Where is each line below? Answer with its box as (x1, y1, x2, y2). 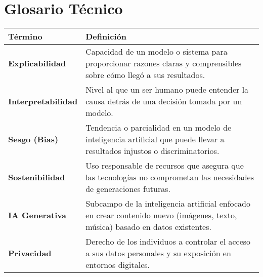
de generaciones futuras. (85, 183, 170, 195)
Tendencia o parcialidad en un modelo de (85, 122, 232, 134)
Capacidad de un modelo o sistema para (85, 46, 228, 58)
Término (8, 30, 42, 43)
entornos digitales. (85, 259, 150, 271)
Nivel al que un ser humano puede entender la (85, 84, 249, 96)
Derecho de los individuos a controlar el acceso (85, 235, 251, 248)
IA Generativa (8, 209, 66, 221)
